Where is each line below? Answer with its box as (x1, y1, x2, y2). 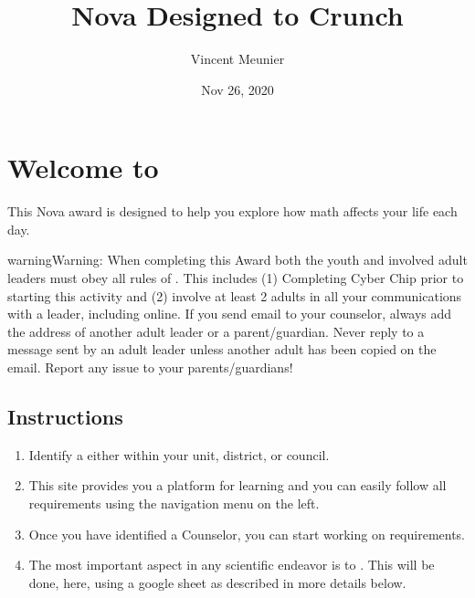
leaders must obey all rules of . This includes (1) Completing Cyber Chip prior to (7, 268, 464, 288)
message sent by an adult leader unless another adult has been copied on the (7, 340, 437, 359)
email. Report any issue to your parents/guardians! (7, 358, 293, 376)
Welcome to (7, 149, 159, 186)
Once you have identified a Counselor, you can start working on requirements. (28, 524, 465, 543)
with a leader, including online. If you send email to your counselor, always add (7, 304, 452, 323)
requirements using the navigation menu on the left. (28, 493, 320, 512)
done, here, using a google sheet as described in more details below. (28, 572, 406, 592)
